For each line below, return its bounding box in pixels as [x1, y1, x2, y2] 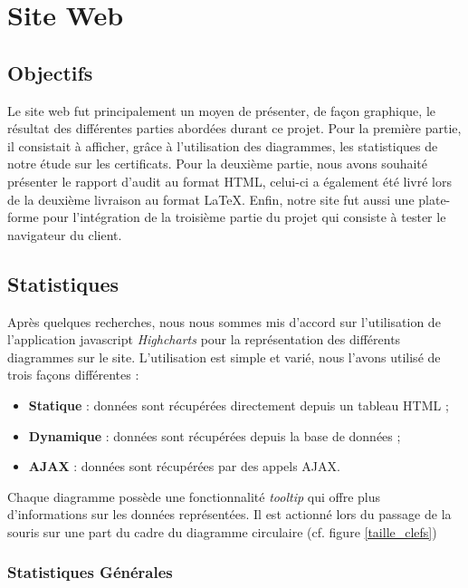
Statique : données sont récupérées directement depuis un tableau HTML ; [28, 395, 449, 414]
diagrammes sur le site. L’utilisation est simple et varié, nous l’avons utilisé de [7, 347, 441, 366]
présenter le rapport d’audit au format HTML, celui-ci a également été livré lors [7, 171, 452, 190]
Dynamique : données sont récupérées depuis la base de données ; [28, 426, 401, 445]
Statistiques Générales [7, 561, 173, 583]
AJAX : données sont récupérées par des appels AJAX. [28, 457, 340, 476]
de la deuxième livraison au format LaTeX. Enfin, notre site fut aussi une [7, 189, 415, 208]
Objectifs [7, 58, 93, 86]
